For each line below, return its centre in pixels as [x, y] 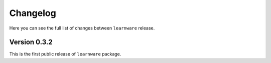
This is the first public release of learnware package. [65, 54]
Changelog [33, 13]
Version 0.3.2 [31, 42]
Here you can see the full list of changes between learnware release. [82, 28]
